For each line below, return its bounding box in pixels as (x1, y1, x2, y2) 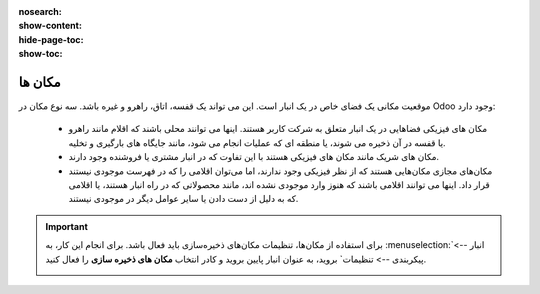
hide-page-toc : (18, 33, 84, 45)
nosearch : (18, 6, 62, 17)
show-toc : (18, 48, 63, 60)
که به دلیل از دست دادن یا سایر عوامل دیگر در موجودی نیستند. (68, 193, 299, 205)
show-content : (18, 20, 82, 32)
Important (45, 220, 89, 232)
